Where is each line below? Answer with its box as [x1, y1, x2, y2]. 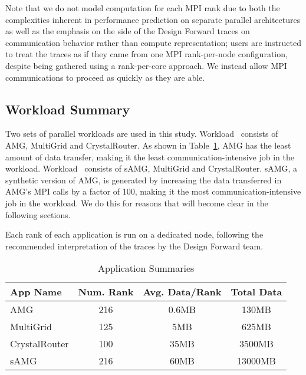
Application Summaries [98, 261, 195, 275]
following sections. [5, 208, 71, 221]
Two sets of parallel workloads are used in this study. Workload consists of [5, 127, 278, 140]
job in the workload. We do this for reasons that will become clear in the [5, 196, 268, 209]
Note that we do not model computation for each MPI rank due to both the [5, 2, 280, 14]
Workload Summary [5, 100, 130, 118]
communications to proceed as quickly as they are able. [5, 71, 205, 83]
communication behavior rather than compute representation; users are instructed [5, 36, 301, 48]
